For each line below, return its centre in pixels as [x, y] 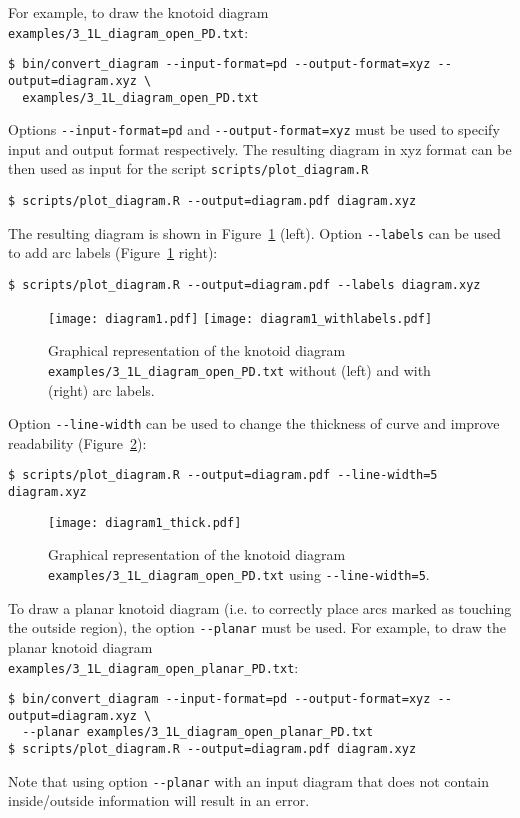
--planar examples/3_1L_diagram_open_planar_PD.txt [198, 732]
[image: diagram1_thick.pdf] [145, 522]
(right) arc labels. [101, 389]
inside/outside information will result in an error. [159, 800]
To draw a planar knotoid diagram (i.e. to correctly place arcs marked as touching [260, 607]
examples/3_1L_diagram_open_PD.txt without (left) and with [239, 369]
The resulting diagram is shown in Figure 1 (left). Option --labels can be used [254, 232]
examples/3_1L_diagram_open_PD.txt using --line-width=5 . [239, 574]
